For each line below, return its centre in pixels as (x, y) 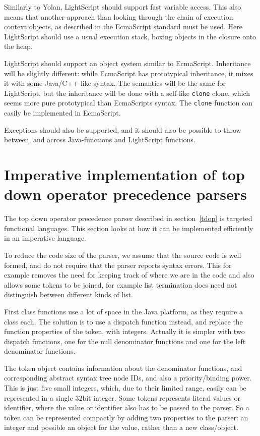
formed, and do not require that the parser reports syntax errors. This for (118, 265)
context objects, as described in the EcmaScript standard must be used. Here (123, 26)
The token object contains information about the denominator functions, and (123, 368)
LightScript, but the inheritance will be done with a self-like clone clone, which (127, 93)
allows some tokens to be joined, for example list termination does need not (121, 284)
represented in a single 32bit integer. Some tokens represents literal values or (122, 397)
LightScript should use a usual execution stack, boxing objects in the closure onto (130, 36)
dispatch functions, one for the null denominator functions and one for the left (125, 341)
